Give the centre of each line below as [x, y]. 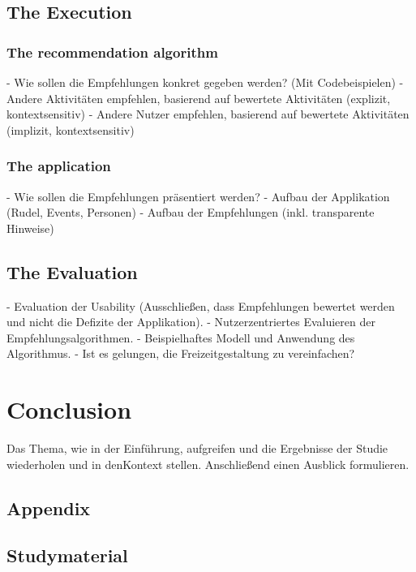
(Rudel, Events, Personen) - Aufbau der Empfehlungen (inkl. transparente [191, 212]
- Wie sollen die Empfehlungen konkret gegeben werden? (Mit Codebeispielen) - [205, 82]
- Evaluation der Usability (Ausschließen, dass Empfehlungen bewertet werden [201, 305]
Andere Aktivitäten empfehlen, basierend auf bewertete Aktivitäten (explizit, [199, 98]
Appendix [49, 507]
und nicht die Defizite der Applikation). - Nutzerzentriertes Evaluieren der [191, 322]
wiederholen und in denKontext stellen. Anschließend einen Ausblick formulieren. [208, 464]
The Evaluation [72, 271]
